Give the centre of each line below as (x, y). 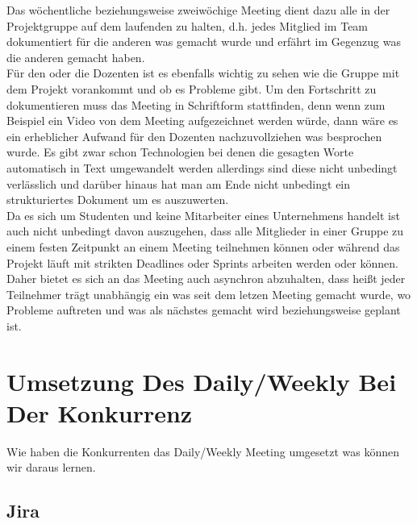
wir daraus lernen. (51, 467)
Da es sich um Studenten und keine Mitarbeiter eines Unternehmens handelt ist (203, 215)
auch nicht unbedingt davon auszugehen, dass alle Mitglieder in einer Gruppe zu (205, 231)
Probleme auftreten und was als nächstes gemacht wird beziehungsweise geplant (204, 310)
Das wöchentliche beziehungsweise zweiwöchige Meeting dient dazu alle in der (198, 10)
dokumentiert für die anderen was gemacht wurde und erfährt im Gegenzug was (204, 42)
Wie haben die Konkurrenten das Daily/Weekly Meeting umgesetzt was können (203, 451)
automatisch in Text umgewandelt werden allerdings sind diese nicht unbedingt (202, 167)
